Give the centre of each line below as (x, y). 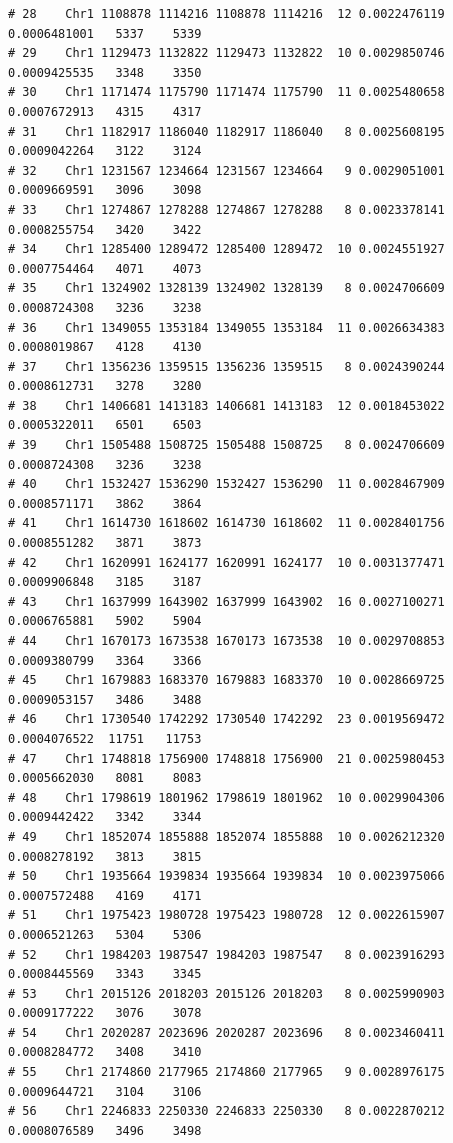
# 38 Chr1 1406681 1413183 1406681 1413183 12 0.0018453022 (226, 405)
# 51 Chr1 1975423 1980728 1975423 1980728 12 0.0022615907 (226, 915)
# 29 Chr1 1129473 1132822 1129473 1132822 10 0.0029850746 (226, 53)
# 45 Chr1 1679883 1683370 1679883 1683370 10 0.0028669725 (226, 680)
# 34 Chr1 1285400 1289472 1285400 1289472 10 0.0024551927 (226, 249)
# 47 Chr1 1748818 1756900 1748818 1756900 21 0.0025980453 (226, 758)
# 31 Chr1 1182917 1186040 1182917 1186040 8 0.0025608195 (226, 131)
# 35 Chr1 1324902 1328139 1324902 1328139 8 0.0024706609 (226, 288)
